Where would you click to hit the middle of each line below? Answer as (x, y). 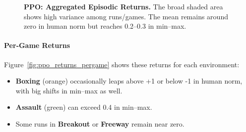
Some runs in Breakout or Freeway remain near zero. (100, 123)
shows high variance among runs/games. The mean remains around (126, 16)
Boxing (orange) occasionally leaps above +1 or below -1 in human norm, (129, 81)
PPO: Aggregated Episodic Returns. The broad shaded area (123, 6)
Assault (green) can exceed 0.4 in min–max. (84, 107)
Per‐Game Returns (37, 45)
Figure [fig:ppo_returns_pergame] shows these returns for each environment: (122, 64)
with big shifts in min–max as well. (69, 90)
